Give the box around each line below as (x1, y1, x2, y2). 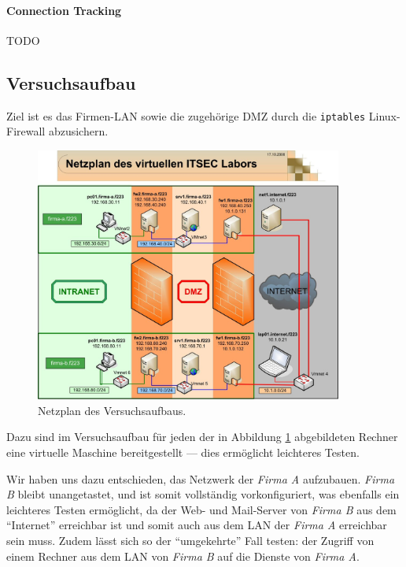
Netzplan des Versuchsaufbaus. (38, 402, 186, 418)
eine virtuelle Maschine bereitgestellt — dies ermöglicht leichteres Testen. (6, 444, 360, 460)
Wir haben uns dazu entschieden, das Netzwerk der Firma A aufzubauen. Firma (6, 470, 395, 487)
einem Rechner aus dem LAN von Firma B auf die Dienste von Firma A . (6, 547, 360, 564)
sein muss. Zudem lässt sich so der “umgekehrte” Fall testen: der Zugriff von (6, 532, 375, 548)
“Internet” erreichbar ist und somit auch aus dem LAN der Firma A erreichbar (6, 517, 387, 533)
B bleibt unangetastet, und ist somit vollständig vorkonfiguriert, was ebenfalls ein (6, 486, 400, 502)
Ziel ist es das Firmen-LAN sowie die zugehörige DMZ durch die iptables (6, 107, 366, 124)
